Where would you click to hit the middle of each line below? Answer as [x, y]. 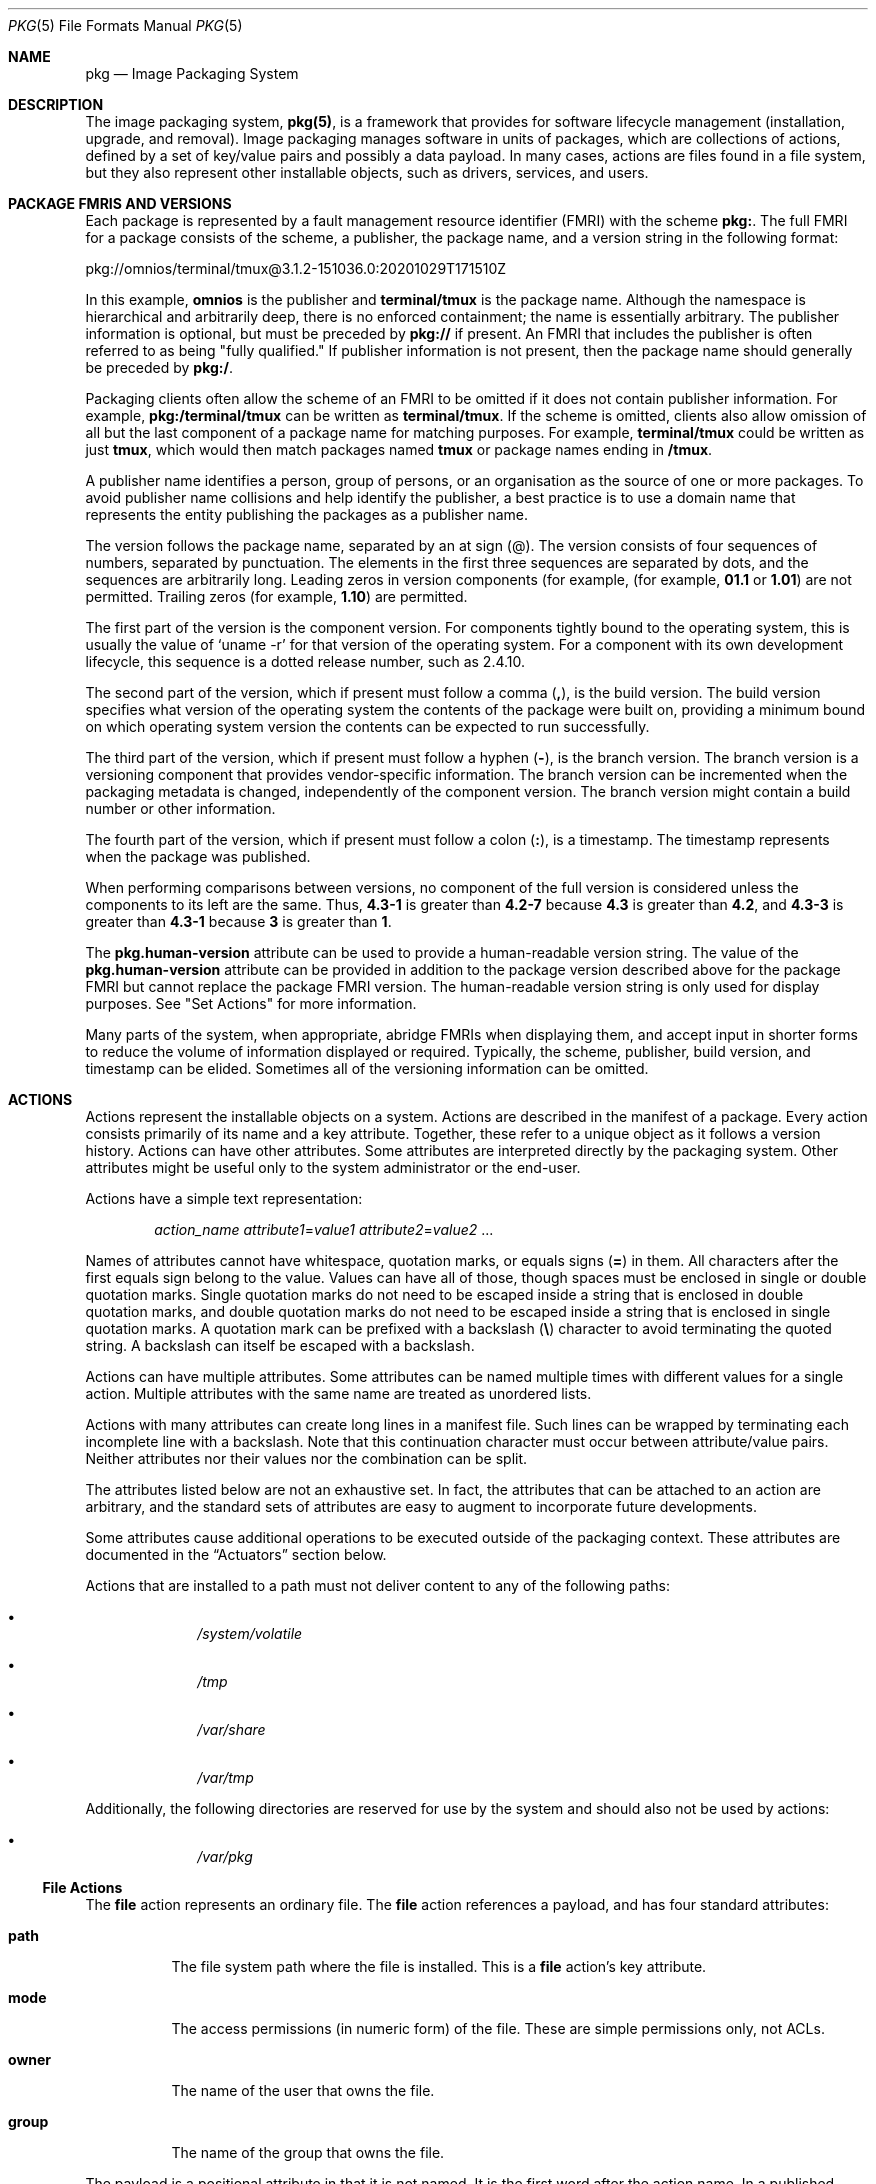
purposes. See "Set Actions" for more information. [251, 1003]
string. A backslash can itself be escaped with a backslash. [280, 1345]
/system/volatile [250, 1633]
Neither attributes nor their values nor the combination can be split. [306, 1458]
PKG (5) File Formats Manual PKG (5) [125, 25]
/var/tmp [225, 1777]
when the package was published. [198, 856]
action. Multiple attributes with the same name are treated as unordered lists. [338, 1393]
